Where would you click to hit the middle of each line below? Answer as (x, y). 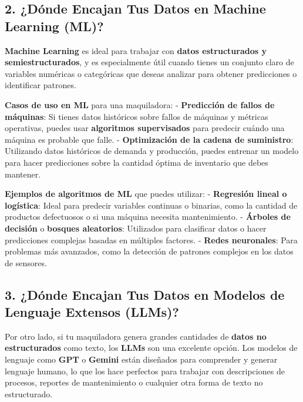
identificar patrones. (41, 85)
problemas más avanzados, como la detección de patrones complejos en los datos (149, 251)
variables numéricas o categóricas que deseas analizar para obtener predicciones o (151, 73)
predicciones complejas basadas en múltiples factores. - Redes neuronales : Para (151, 239)
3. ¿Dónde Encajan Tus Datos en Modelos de (145, 294)
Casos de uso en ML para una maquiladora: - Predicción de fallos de (140, 104)
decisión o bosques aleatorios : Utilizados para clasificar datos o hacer (136, 228)
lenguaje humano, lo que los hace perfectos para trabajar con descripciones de (145, 371)
